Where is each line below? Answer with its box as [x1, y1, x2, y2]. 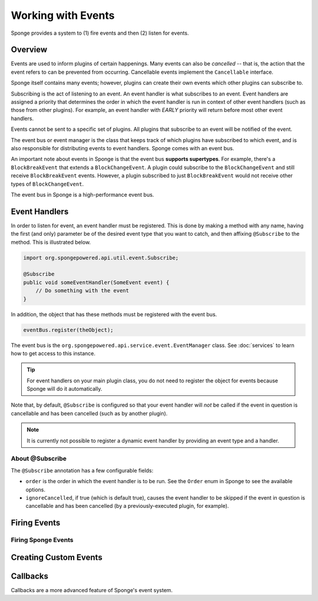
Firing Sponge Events [11, 536, 74, 544]
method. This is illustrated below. [11, 239, 91, 246]
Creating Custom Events [11, 552, 102, 562]
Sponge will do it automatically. [26, 385, 102, 392]
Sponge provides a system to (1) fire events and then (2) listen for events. [11, 29, 189, 37]
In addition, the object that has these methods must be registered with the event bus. [11, 311, 217, 318]
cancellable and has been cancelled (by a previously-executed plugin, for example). [25, 503, 229, 510]
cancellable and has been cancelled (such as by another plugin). [11, 410, 168, 417]
